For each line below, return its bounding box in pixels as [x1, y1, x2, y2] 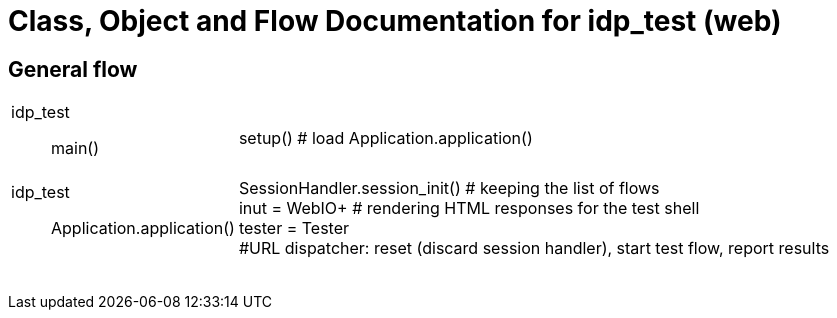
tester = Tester [238, 218, 350, 239]
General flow [8, 56, 138, 82]
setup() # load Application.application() [238, 128, 533, 149]
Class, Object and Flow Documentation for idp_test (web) [8, 4, 782, 38]
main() [51, 138, 99, 159]
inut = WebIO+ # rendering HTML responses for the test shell [238, 198, 700, 219]
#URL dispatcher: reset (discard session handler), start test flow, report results [238, 238, 830, 259]
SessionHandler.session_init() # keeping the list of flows [238, 178, 660, 199]
